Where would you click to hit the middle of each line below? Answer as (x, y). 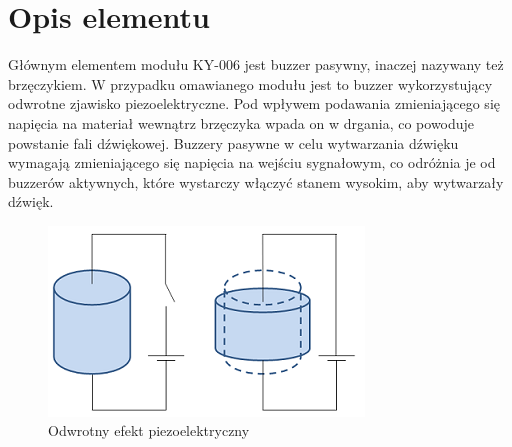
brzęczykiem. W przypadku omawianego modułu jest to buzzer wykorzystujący (250, 83)
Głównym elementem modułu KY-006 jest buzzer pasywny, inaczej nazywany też (256, 64)
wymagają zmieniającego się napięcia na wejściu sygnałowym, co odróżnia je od (252, 162)
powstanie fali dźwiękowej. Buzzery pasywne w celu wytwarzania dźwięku (233, 142)
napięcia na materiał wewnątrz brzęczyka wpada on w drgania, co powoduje (241, 122)
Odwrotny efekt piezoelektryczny (149, 430)
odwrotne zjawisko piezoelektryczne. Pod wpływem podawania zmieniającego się (254, 103)
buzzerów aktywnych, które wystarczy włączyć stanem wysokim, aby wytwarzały (256, 181)
